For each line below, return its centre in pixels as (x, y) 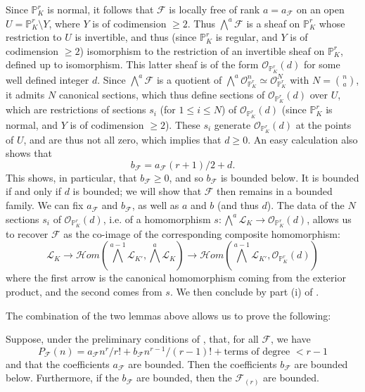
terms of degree (257, 352)
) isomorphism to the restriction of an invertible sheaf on (202, 50)
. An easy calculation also (303, 139)
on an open (320, 9)
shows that (29, 153)
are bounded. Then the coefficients (203, 363)
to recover (27, 233)
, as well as (155, 205)
